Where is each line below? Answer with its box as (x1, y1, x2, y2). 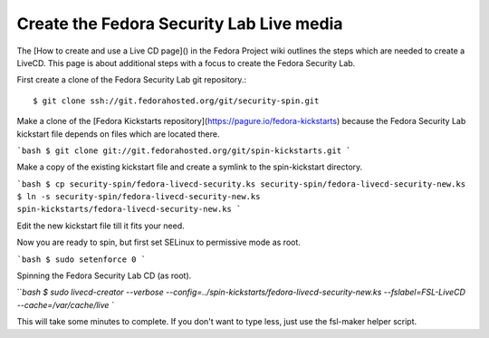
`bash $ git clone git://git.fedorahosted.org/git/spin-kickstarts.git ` (16, 145, 352, 156)
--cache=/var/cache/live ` (16, 299, 115, 310)
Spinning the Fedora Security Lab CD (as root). (16, 270, 192, 281)
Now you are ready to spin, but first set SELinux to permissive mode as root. (16, 237, 301, 248)
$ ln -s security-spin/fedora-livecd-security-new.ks (16, 191, 261, 202)
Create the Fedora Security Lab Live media (16, 14, 343, 34)
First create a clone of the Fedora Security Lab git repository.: (16, 74, 247, 85)
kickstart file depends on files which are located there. (16, 128, 220, 140)
